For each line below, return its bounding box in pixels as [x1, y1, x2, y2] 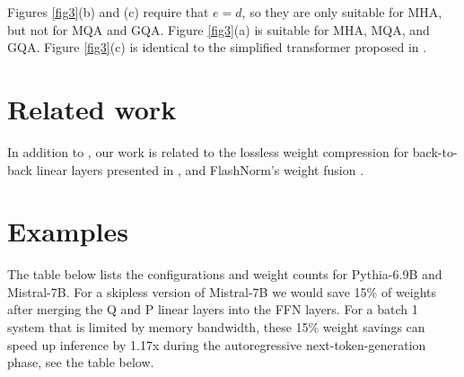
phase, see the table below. [7, 353, 154, 372]
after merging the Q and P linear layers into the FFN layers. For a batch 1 [7, 300, 418, 319]
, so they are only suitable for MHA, [241, 3, 442, 21]
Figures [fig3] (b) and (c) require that [7, 3, 209, 21]
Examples [7, 213, 128, 250]
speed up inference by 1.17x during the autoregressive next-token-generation [7, 335, 426, 354]
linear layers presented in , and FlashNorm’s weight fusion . [36, 160, 364, 179]
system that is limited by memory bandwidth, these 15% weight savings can [7, 318, 425, 336]
